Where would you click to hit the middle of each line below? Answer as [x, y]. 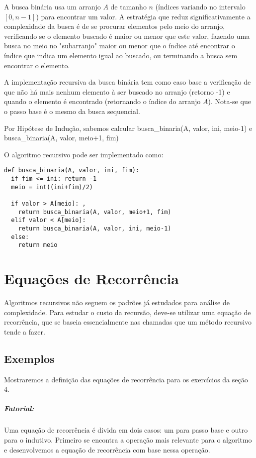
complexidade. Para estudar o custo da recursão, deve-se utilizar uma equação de [128, 312]
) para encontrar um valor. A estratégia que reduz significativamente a [143, 16]
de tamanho [128, 6]
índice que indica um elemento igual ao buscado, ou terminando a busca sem [121, 55]
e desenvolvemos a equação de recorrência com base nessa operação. [107, 449]
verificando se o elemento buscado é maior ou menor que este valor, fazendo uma [127, 36]
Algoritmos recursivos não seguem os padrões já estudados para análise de [117, 302]
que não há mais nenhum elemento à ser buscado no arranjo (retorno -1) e [117, 91]
